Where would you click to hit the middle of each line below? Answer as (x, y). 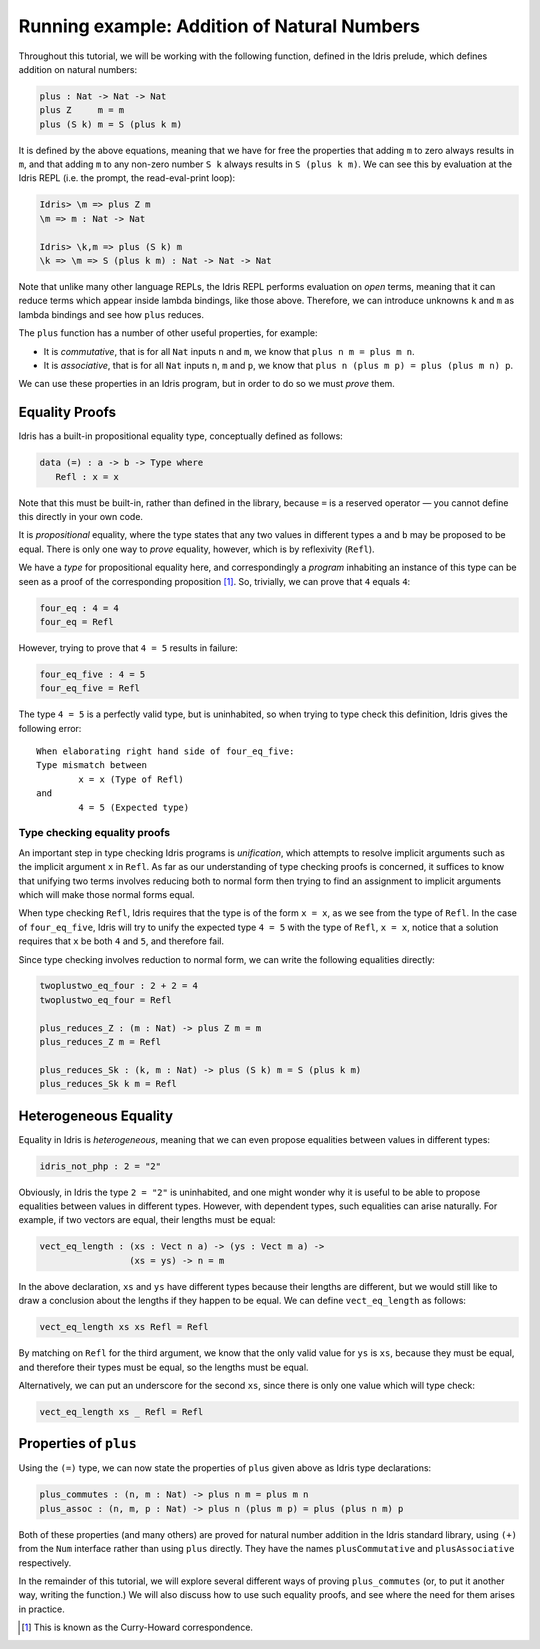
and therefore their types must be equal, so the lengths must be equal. (163, 1367)
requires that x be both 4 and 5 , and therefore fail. (121, 941)
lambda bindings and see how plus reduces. (111, 314)
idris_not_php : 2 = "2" (100, 1166)
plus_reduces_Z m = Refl (100, 1042)
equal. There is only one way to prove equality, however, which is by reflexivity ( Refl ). (196, 549)
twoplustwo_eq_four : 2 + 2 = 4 (119, 986)
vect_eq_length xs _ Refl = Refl (121, 1411)
